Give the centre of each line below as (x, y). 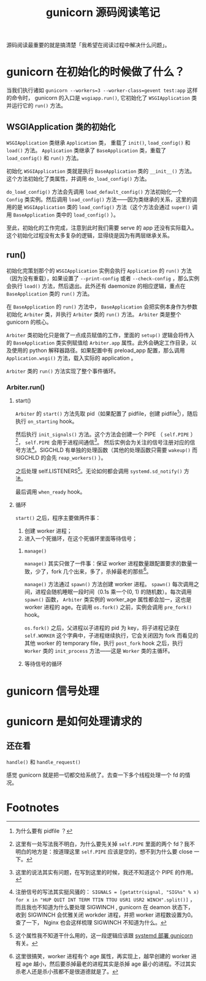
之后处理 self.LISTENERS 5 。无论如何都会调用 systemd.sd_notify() (99, 471)
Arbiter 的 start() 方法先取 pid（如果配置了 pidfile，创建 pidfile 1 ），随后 (106, 413)
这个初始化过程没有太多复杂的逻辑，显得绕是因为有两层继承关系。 (90, 235)
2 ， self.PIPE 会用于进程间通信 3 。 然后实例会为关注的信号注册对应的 (102, 441)
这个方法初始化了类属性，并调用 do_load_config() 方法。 (78, 178)
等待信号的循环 (43, 664)
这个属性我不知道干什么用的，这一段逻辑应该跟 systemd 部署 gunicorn (104, 936)
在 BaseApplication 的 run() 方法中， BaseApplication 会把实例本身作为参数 (102, 307)
